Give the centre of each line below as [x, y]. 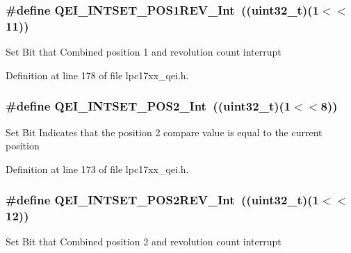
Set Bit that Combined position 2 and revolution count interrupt [144, 242]
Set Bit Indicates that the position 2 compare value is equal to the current [164, 132]
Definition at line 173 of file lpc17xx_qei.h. [97, 169]
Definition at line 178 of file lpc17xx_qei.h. [97, 75]
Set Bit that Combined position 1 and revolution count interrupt [144, 52]
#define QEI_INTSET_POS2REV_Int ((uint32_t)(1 [162, 200]
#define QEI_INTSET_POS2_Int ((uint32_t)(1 [148, 106]
